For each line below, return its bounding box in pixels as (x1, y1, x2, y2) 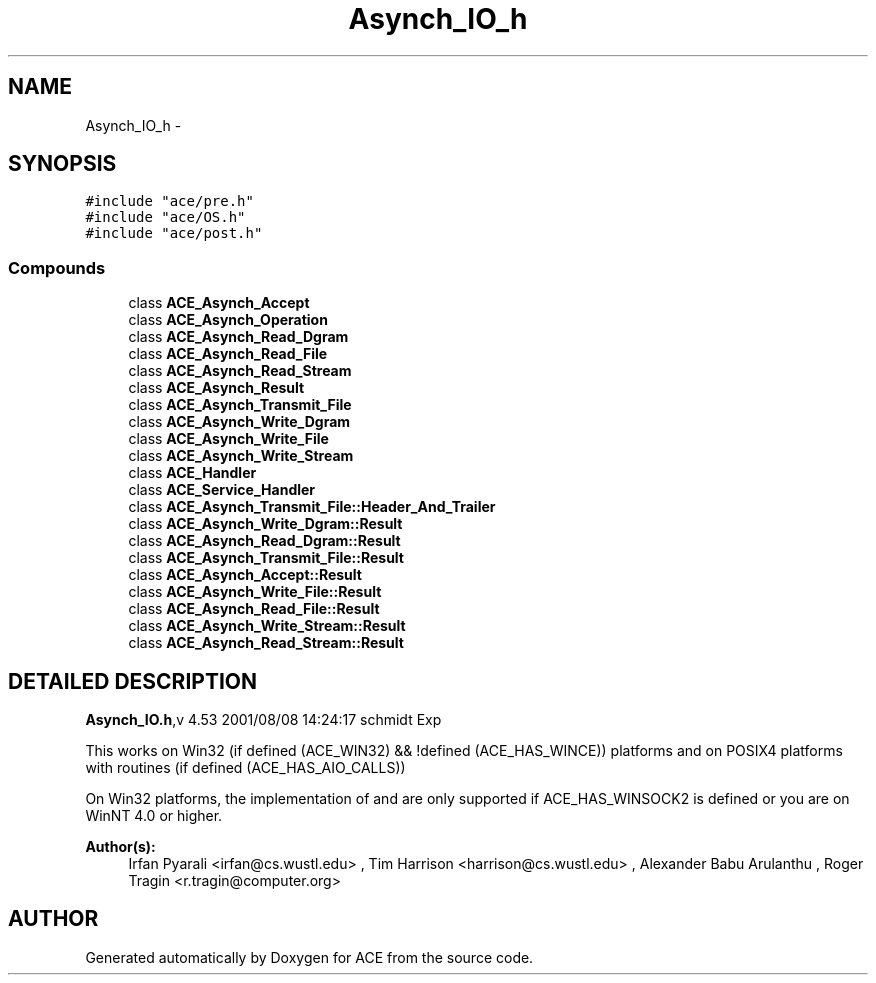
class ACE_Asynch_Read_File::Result (128, 600, 380, 618)
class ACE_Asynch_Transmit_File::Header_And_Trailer (128, 498, 496, 516)
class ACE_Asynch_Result (128, 379, 305, 397)
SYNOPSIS (8, 151, 117, 177)
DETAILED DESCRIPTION (8, 668, 258, 694)
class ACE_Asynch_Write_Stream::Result (128, 617, 406, 635)
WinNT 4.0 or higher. (85, 807, 223, 825)
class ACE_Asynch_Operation (128, 311, 328, 329)
